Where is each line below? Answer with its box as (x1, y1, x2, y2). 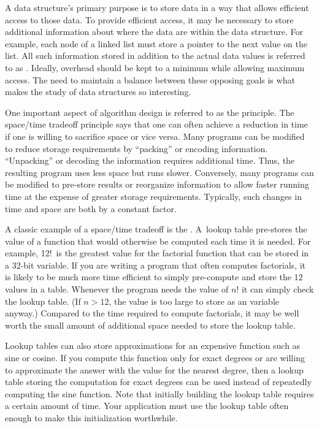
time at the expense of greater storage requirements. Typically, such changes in (5, 189, 302, 202)
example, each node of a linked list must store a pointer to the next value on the (5, 37, 307, 50)
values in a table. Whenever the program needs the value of (5, 283, 229, 296)
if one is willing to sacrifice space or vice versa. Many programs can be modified (5, 129, 305, 142)
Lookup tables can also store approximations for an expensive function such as (5, 339, 301, 352)
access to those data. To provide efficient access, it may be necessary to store (5, 13, 294, 26)
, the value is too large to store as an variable (109, 294, 280, 307)
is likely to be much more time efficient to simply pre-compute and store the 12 (5, 270, 303, 283)
